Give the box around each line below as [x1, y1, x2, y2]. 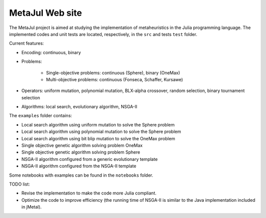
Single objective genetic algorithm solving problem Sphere [21, 149, 140, 155]
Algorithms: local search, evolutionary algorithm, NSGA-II [21, 104, 137, 110]
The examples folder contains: [9, 113, 72, 119]
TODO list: [9, 181, 30, 187]
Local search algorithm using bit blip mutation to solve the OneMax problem [21, 135, 175, 141]
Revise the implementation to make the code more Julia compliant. [21, 190, 157, 196]
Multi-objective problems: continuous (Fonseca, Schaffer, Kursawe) [46, 76, 183, 82]
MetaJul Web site [9, 7, 82, 18]
